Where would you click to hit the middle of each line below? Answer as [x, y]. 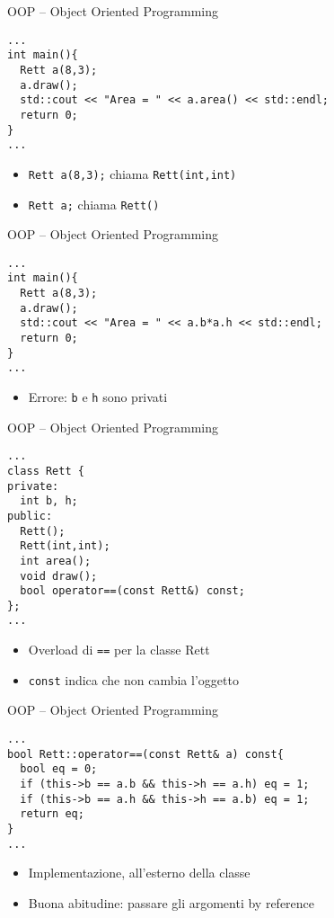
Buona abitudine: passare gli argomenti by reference [171, 902]
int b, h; [49, 501]
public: [30, 516]
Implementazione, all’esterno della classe [139, 873]
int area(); [56, 561]
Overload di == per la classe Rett [119, 650]
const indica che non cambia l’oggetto [133, 679]
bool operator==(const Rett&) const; [132, 591]
